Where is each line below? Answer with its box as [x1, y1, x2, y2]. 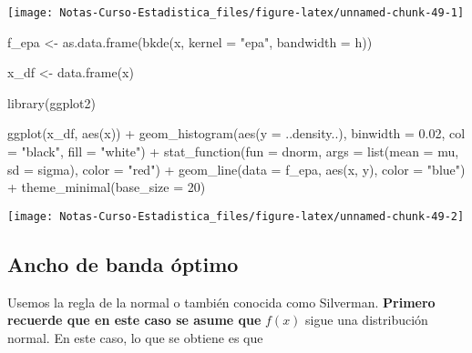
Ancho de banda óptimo [7, 249, 239, 277]
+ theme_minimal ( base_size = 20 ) [7, 177, 206, 197]
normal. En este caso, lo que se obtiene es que [7, 328, 263, 347]
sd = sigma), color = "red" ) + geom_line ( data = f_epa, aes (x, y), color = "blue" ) [7, 159, 466, 178]
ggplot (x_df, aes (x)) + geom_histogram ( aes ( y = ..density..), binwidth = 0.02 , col [7, 124, 466, 143]
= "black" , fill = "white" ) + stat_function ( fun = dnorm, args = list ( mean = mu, [7, 142, 459, 161]
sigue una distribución [305, 310, 428, 329]
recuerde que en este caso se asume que [7, 310, 262, 329]
